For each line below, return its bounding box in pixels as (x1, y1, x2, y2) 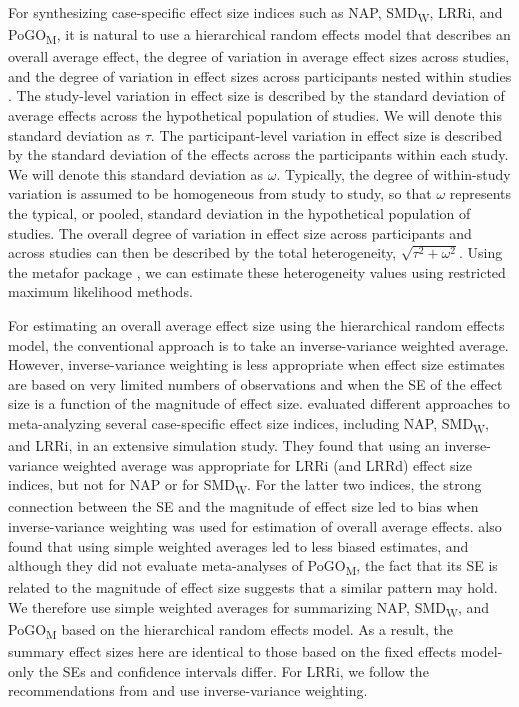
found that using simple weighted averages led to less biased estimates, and (8, 535, 469, 556)
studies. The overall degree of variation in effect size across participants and (8, 222, 472, 243)
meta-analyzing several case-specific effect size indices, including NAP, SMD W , (8, 412, 489, 436)
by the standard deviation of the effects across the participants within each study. (8, 144, 509, 165)
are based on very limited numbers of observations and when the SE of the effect (8, 373, 503, 394)
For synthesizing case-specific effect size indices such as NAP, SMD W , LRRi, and (8, 2, 503, 25)
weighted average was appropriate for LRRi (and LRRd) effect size (62, 454, 472, 475)
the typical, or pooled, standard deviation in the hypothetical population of (8, 203, 471, 223)
